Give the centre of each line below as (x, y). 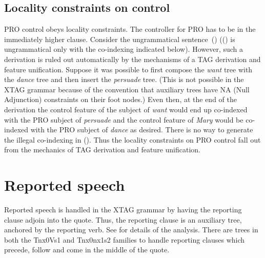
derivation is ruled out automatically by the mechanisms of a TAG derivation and (132, 59)
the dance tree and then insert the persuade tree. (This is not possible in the (124, 79)
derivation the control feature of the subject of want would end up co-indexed (126, 109)
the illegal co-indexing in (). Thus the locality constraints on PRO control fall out (132, 139)
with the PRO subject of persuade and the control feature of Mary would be (124, 119)
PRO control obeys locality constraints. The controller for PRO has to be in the (130, 29)
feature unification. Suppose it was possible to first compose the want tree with (128, 69)
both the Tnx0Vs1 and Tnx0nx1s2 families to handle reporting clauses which (125, 239)
